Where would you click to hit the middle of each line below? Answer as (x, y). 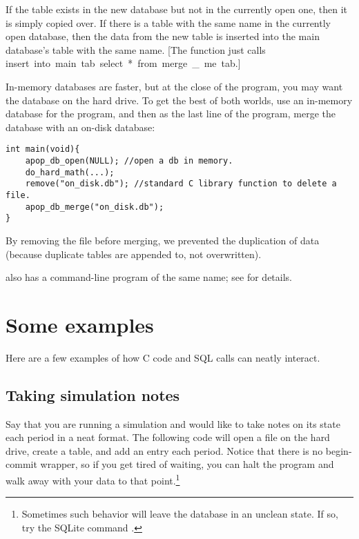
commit (21, 464)
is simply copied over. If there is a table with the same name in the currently (168, 22)
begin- (339, 450)
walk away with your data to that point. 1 (93, 479)
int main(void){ (43, 149)
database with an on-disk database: (80, 127)
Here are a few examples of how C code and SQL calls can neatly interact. (163, 357)
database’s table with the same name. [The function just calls (136, 49)
